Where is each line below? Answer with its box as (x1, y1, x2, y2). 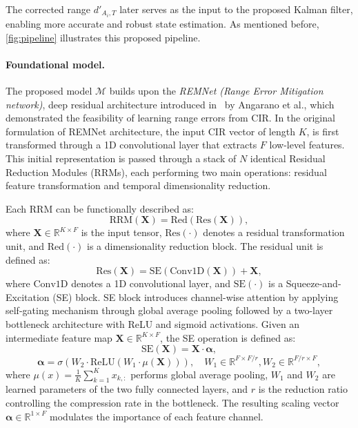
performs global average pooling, (130, 367, 268, 381)
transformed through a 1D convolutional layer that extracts (6, 137, 257, 152)
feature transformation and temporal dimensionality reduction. (6, 178, 271, 193)
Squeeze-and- (286, 276, 341, 291)
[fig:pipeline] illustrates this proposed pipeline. (6, 30, 201, 44)
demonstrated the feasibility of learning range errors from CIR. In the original (6, 110, 335, 125)
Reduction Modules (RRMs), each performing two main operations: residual (6, 164, 327, 179)
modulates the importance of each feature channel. (50, 409, 263, 423)
